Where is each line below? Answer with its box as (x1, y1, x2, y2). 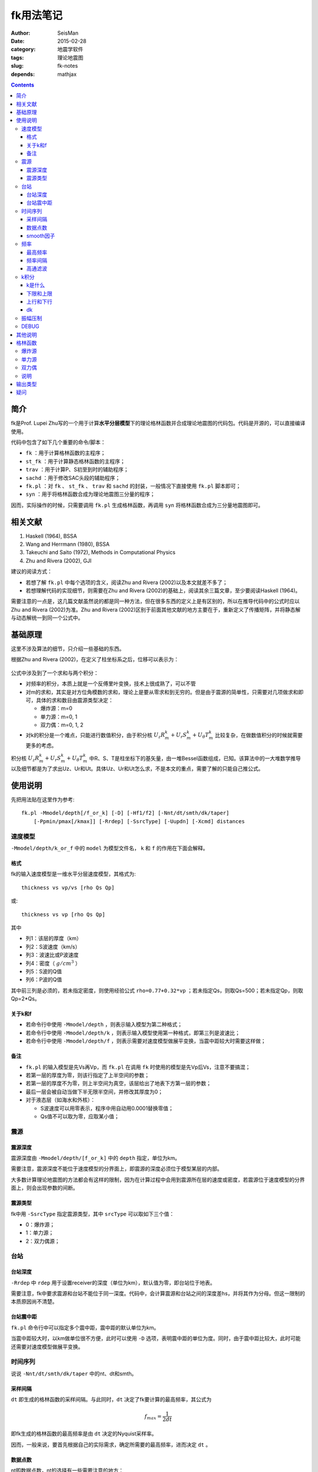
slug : (11, 62, 24, 69)
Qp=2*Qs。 (11, 995, 41, 1002)
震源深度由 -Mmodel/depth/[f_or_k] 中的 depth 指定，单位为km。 (11, 1154, 181, 1161)
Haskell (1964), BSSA (25, 532, 77, 539)
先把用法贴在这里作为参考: (11, 796, 75, 803)
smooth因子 (26, 232, 55, 239)
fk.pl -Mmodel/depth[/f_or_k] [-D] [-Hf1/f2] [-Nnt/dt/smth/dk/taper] (21, 810, 230, 817)
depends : (11, 71, 35, 78)
